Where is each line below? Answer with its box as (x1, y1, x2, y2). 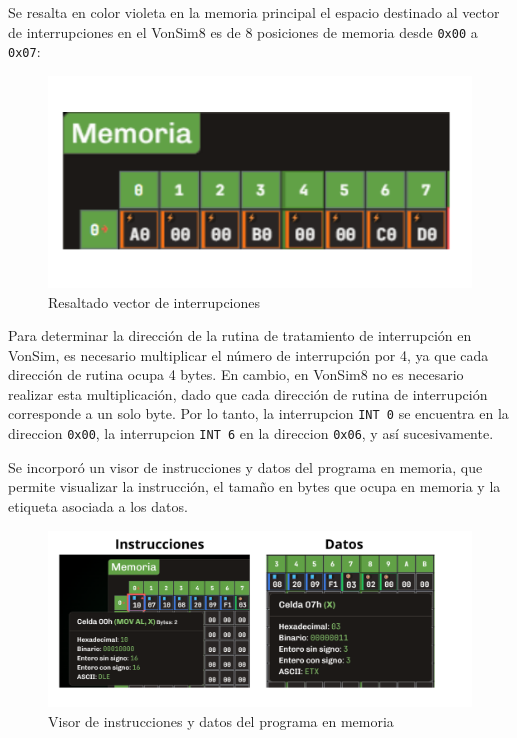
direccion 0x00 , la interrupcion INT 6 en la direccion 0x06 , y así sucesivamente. (8, 423, 494, 444)
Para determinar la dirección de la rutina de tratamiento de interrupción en (8, 325, 472, 346)
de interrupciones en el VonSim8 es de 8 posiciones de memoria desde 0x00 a (8, 21, 478, 42)
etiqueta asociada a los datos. (8, 495, 188, 516)
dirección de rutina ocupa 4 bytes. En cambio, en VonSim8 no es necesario (8, 364, 464, 385)
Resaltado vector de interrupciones (48, 291, 261, 312)
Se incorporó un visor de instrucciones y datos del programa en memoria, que (8, 456, 483, 477)
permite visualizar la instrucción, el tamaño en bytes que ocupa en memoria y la (8, 476, 501, 497)
